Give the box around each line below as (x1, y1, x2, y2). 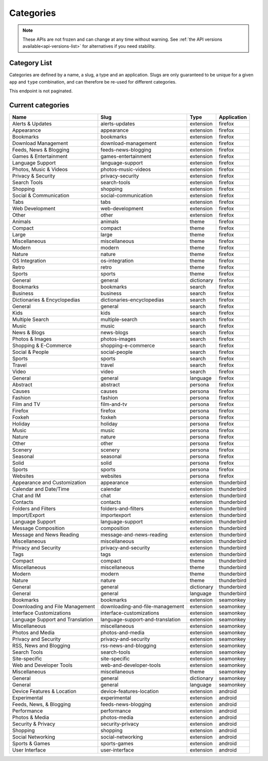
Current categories (9, 101, 69, 109)
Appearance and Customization (12, 479, 86, 486)
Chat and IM (12, 492, 41, 499)
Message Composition (12, 524, 65, 531)
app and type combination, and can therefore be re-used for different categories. (9, 79, 177, 85)
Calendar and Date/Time (12, 485, 69, 492)
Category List (9, 59, 52, 67)
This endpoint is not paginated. (9, 88, 73, 94)
